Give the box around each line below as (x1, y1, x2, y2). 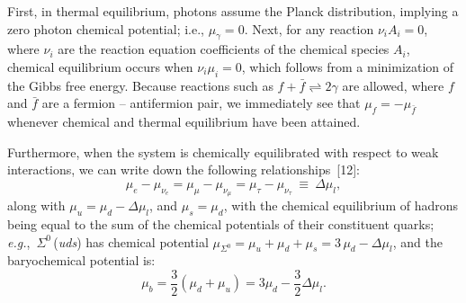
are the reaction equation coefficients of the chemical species (58, 40, 390, 58)
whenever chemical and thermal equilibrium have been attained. (7, 112, 361, 131)
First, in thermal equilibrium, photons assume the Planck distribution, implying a (7, 2, 459, 20)
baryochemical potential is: (7, 251, 156, 270)
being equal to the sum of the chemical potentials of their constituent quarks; (7, 214, 435, 233)
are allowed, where (342, 76, 444, 94)
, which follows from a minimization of (241, 57, 454, 76)
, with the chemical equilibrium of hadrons (223, 196, 459, 215)
